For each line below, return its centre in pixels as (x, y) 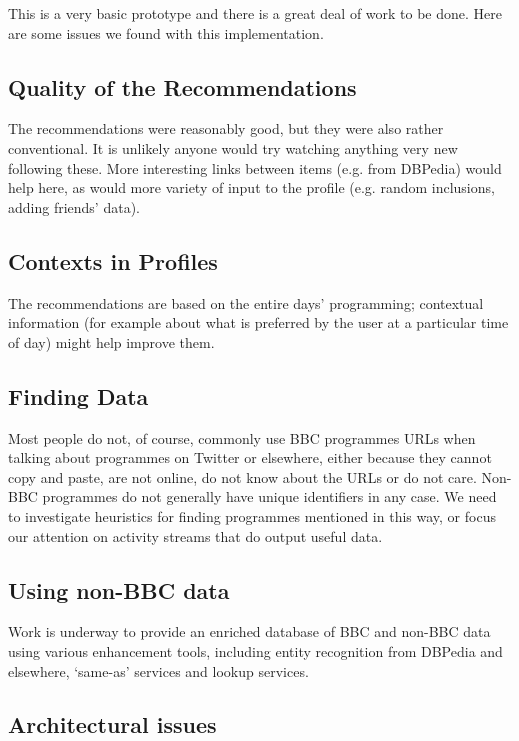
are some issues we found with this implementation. (166, 32)
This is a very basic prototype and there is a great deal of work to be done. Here (255, 13)
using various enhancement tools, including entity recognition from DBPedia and (255, 650)
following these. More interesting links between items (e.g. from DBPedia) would (255, 167)
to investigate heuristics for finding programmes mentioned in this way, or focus (252, 515)
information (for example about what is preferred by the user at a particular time (258, 322)
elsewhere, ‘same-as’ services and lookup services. (158, 670)
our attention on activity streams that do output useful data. (195, 535)
